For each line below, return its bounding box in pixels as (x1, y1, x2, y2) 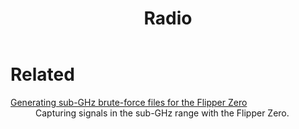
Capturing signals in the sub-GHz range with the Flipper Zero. (35, 107, 290, 119)
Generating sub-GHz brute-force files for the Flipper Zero (10, 96, 248, 108)
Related (10, 63, 75, 86)
